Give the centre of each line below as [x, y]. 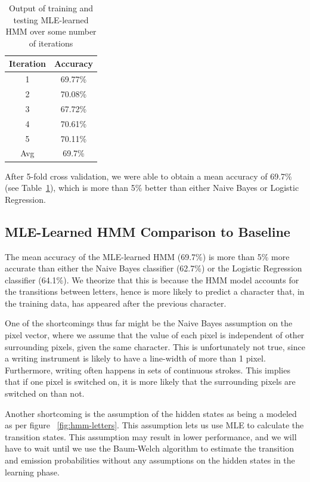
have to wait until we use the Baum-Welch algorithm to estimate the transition [150, 448]
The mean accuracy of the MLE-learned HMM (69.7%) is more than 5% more [147, 256]
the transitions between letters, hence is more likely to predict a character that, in [155, 291]
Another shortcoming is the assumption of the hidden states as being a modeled [151, 413]
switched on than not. [45, 393]
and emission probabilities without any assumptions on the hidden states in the [150, 460]
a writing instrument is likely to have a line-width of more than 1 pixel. [135, 358]
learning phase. [32, 472]
